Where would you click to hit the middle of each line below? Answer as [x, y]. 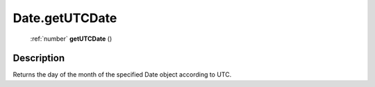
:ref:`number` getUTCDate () [71, 39]
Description [39, 58]
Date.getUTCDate [65, 18]
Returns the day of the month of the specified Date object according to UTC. [122, 75]
